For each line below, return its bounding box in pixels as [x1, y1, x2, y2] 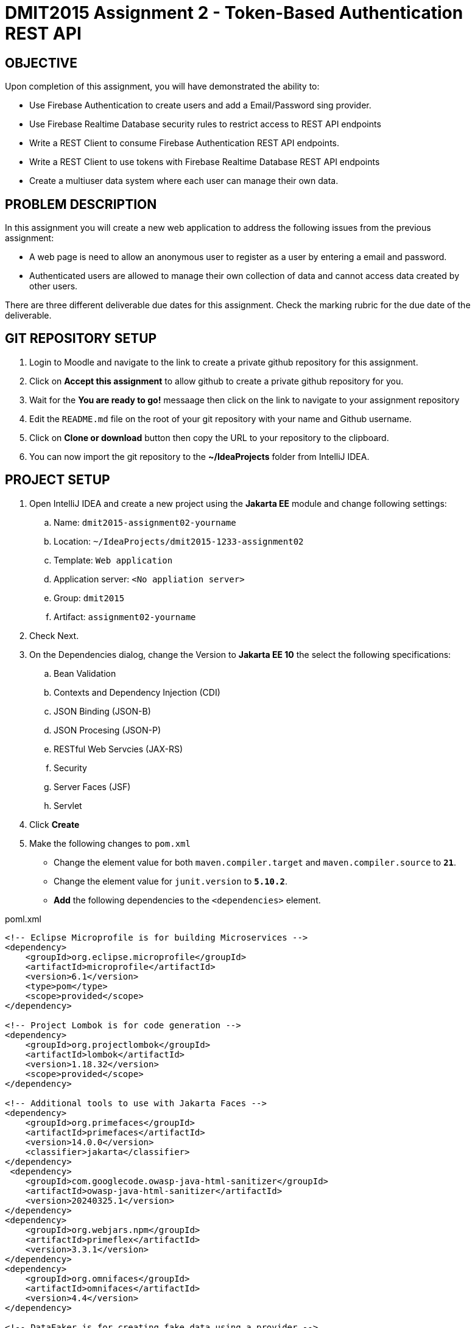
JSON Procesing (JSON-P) [54, 724, 161, 735]
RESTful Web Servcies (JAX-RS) [54, 743, 183, 754]
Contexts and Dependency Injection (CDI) [54, 687, 220, 698]
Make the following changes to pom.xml [29, 838, 191, 849]
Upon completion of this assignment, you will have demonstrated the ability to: [5, 81, 320, 92]
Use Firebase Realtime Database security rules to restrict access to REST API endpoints [29, 119, 381, 130]
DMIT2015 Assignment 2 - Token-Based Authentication [5, 2, 463, 23]
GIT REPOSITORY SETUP [5, 331, 157, 347]
